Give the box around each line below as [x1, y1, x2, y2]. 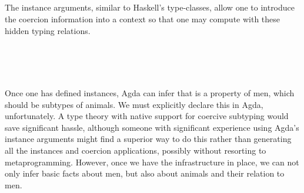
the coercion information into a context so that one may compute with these [5, 12, 280, 25]
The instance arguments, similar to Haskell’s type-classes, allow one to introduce [5, 1, 295, 13]
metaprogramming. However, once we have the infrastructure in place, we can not [5, 155, 299, 168]
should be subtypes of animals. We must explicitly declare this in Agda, [5, 98, 263, 110]
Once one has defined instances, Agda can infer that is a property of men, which [5, 86, 295, 99]
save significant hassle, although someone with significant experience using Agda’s [5, 121, 299, 133]
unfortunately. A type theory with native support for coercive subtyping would [5, 110, 289, 122]
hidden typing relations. [5, 24, 91, 36]
